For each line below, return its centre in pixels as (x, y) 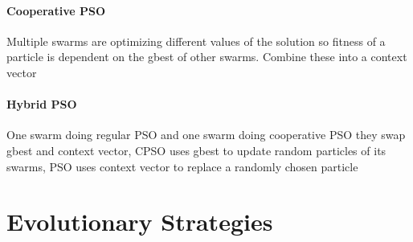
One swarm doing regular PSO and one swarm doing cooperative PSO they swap (206, 135)
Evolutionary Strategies (140, 221)
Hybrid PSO (42, 104)
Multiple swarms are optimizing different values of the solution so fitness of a (196, 41)
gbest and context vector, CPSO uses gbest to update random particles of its (196, 150)
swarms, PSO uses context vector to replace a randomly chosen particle (182, 166)
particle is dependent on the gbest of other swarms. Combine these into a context (207, 57)
